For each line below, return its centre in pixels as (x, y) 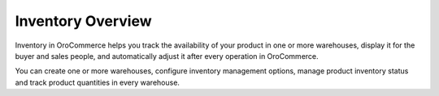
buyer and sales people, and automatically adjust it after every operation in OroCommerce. (167, 56)
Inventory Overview (83, 21)
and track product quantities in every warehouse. (98, 82)
